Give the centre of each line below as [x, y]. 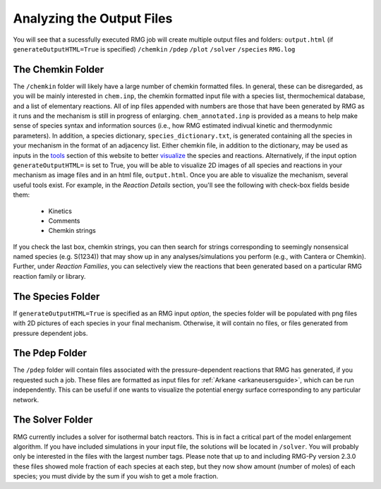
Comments [64, 221]
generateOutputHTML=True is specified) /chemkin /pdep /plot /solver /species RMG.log [154, 49]
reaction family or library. [49, 276]
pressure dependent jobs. [50, 333]
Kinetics [60, 211]
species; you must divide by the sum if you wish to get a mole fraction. [116, 476]
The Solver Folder [53, 420]
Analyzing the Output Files [93, 18]
